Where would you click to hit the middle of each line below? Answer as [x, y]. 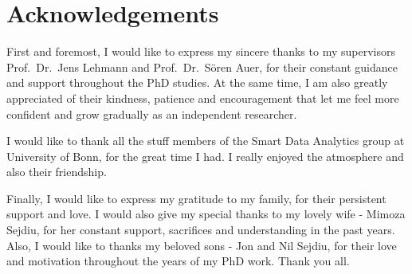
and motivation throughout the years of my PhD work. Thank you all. [178, 261]
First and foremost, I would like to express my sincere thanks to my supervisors [201, 51]
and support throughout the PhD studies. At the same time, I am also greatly [197, 82]
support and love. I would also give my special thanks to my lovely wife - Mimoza [206, 214]
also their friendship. [57, 172]
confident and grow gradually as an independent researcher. [152, 114]
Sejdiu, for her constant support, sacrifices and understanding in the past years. [201, 230]
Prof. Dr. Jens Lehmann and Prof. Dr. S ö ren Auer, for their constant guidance [202, 67]
